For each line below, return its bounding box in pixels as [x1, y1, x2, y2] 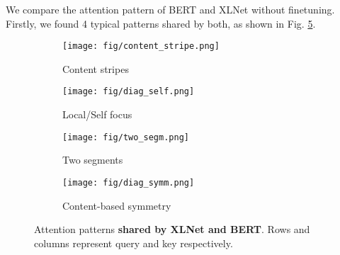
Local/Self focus [62, 107, 132, 122]
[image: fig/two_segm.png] [62, 132, 189, 142]
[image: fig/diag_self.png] [62, 86, 195, 97]
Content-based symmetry [62, 198, 171, 212]
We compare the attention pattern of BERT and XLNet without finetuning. [6, 2, 335, 16]
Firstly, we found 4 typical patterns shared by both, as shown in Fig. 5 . [6, 16, 316, 30]
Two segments [62, 152, 123, 167]
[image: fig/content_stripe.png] [62, 41, 220, 52]
